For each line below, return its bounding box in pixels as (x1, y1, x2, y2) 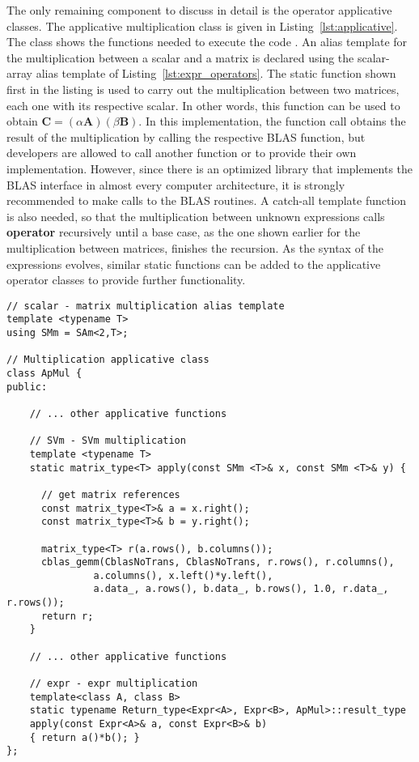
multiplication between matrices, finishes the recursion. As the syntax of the (6, 239, 384, 256)
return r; (40, 610, 94, 622)
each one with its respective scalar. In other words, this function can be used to (6, 96, 400, 113)
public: (6, 381, 48, 393)
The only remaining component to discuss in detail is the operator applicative (6, 2, 392, 18)
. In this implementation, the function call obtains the (138, 113, 406, 130)
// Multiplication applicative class (6, 354, 209, 366)
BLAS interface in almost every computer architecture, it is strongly (6, 176, 345, 193)
